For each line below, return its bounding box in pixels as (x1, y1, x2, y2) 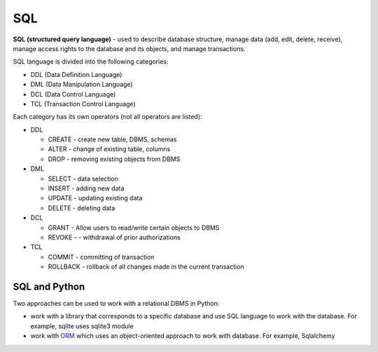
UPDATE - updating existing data (48, 194, 143, 202)
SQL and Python (13, 281, 85, 293)
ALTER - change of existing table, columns (48, 145, 171, 153)
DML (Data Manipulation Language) (30, 80, 133, 89)
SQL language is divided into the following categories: (13, 57, 169, 66)
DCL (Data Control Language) (30, 90, 116, 98)
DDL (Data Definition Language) (30, 70, 122, 78)
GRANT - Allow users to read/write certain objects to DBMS (48, 223, 220, 232)
